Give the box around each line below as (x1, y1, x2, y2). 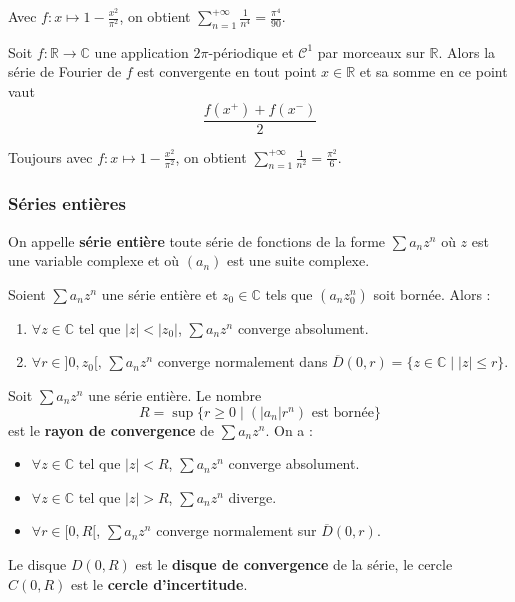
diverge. (228, 486, 277, 507)
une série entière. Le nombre (88, 385, 262, 405)
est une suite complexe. (227, 250, 370, 271)
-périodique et (208, 41, 294, 62)
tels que (265, 283, 313, 304)
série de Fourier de (8, 61, 122, 82)
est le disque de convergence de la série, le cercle (135, 553, 453, 574)
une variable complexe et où (8, 250, 180, 271)
